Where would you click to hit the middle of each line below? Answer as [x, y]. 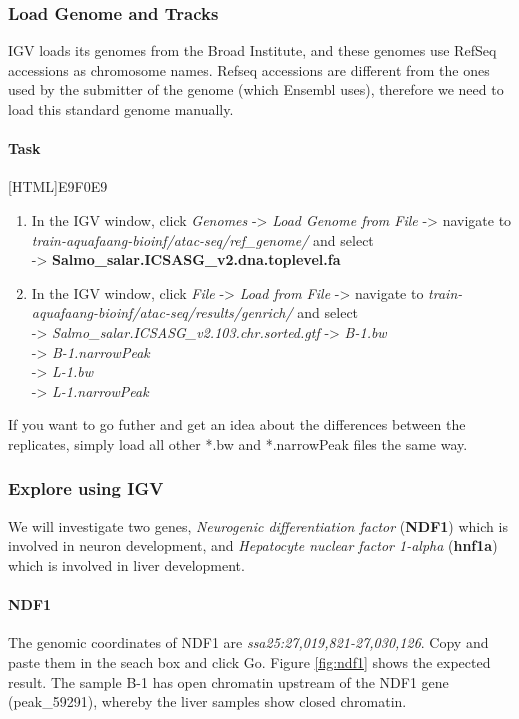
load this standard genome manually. [121, 109]
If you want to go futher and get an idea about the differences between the [237, 424]
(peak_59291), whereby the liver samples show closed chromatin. [207, 701]
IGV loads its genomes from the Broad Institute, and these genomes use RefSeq [252, 50]
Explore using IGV [86, 488]
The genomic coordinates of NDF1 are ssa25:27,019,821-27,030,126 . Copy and [248, 642]
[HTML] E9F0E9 [58, 186]
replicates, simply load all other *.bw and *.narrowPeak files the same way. [238, 443]
